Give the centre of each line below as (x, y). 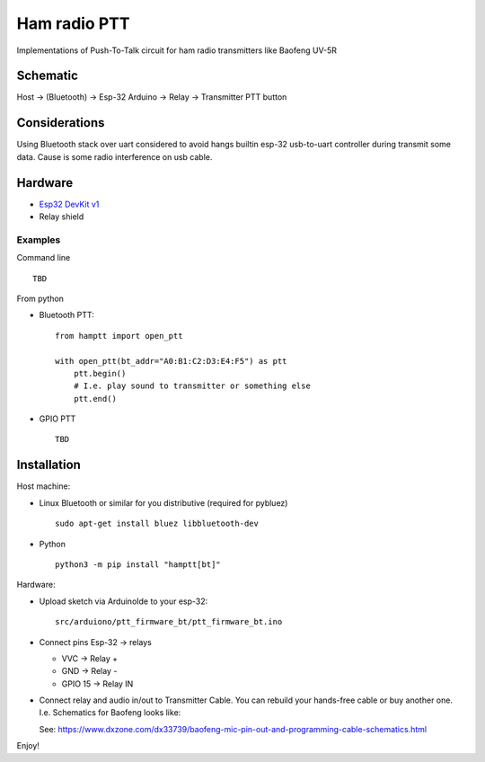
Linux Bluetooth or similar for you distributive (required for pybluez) (163, 502)
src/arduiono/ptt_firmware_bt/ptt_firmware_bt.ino (169, 622)
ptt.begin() (100, 373)
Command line (44, 258)
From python (40, 298)
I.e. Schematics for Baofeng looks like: (110, 713)
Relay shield (62, 217)
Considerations (61, 123)
